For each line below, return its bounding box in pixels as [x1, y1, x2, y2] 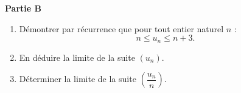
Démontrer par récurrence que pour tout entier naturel [19, 22, 224, 35]
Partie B [5, 2, 41, 14]
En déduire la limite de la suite [19, 50, 135, 63]
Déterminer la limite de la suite [19, 72, 136, 85]
